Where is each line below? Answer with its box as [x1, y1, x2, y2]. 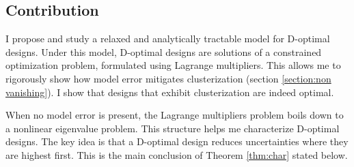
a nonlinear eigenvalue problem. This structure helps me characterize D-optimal [5, 121, 340, 135]
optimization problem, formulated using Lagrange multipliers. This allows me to [5, 58, 341, 72]
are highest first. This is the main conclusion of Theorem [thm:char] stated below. [5, 147, 348, 162]
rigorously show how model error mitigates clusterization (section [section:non [5, 71, 331, 85]
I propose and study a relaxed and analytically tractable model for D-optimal [5, 31, 330, 46]
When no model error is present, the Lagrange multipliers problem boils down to [5, 108, 344, 122]
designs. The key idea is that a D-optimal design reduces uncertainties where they [5, 134, 349, 149]
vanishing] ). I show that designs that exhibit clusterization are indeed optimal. [5, 85, 334, 99]
